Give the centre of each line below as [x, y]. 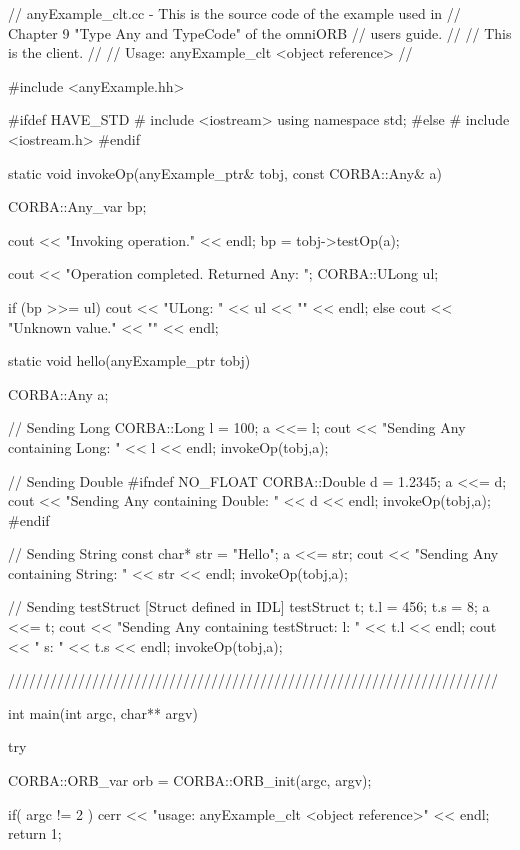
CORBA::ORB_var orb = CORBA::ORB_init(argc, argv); [190, 780]
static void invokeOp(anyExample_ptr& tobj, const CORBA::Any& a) [225, 172]
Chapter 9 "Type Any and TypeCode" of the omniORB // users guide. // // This [260, 32]
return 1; [35, 833]
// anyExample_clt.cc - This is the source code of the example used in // [234, 13]
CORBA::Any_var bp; [77, 206]
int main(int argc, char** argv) [103, 712]
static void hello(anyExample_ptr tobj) [129, 360]
